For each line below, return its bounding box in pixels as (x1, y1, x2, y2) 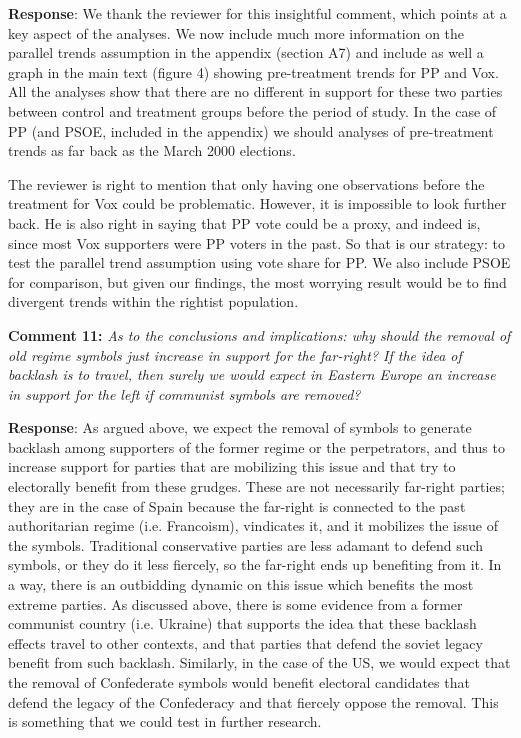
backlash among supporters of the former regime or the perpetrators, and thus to (8, 436, 505, 457)
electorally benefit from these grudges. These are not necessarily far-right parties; (8, 476, 505, 497)
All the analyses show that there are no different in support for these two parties (8, 81, 503, 102)
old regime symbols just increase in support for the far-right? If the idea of (8, 344, 462, 365)
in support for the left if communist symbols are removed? (8, 383, 361, 404)
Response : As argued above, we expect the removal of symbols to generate (8, 417, 472, 438)
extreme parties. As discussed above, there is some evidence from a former (8, 593, 463, 614)
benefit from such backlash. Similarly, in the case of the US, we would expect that (8, 652, 511, 673)
